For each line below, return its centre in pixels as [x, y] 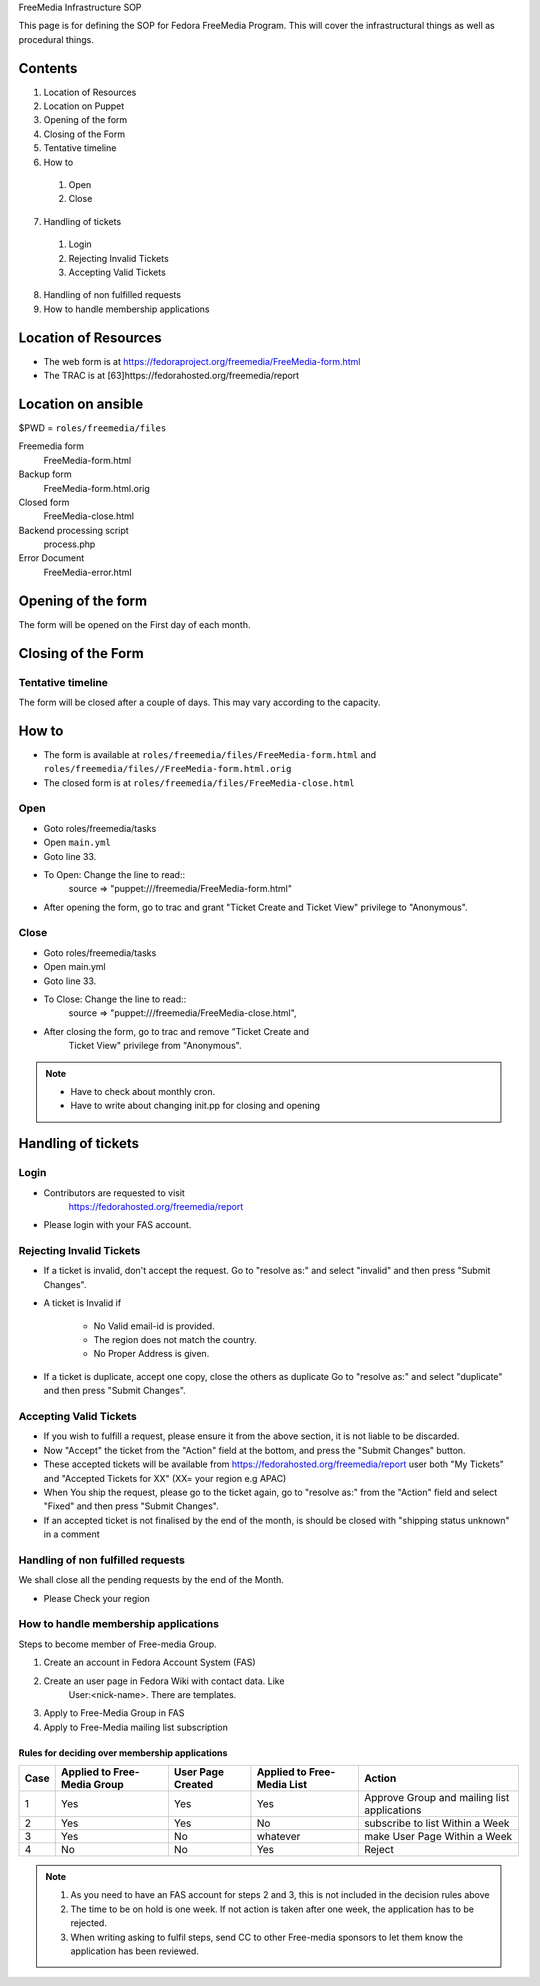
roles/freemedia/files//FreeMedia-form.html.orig [167, 769]
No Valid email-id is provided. [154, 1326]
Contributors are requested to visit [114, 1192]
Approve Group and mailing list [436, 1798]
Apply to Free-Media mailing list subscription [136, 1727]
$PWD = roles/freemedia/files [92, 427]
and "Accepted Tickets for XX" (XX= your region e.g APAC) [165, 1478]
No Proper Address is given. [151, 1354]
